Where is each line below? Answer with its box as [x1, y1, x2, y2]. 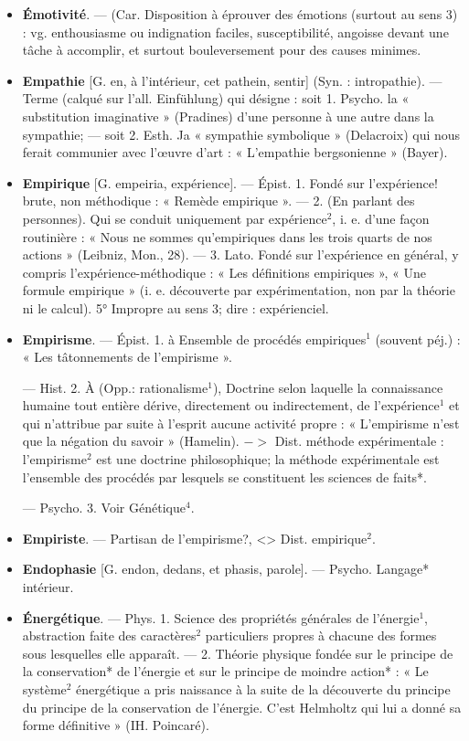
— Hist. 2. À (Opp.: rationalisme [22, 377, 208, 397]
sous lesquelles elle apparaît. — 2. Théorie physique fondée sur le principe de [22, 643, 453, 662]
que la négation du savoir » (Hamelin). [22, 431, 240, 450]
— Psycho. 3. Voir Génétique [22, 498, 186, 517]
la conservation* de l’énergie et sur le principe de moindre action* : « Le [22, 662, 429, 681]
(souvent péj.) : [375, 329, 461, 348]
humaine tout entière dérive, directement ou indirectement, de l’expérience [22, 396, 440, 415]
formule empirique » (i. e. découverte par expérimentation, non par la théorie [22, 281, 455, 300]
